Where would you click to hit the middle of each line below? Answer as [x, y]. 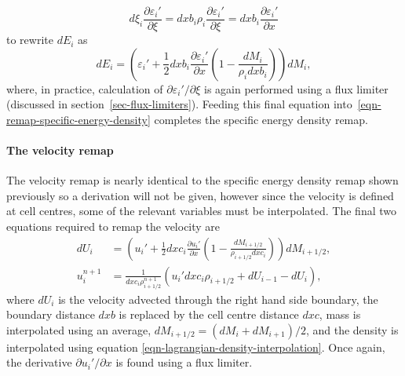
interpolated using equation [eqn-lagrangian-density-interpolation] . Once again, [196, 347]
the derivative [39, 362]
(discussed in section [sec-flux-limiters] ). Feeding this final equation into [179, 104]
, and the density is [352, 329]
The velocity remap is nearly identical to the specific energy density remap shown [202, 180]
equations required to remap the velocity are [113, 226]
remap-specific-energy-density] [78, 119]
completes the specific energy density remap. [261, 119]
